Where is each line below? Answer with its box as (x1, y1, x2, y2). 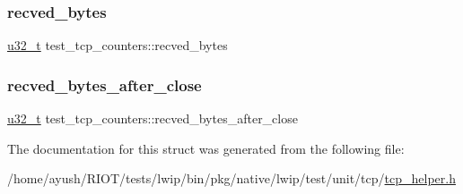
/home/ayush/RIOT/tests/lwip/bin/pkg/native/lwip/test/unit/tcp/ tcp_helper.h (7, 169, 456, 188)
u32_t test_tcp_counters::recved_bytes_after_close (7, 109, 298, 128)
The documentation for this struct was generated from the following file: (7, 139, 405, 157)
